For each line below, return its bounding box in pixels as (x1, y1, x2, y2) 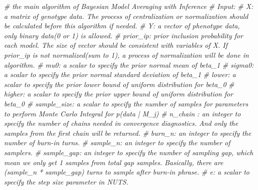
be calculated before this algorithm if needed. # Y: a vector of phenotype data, (4, 20, 240, 31)
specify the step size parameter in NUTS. (4, 176, 129, 187)
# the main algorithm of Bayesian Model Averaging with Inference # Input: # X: (4, 1, 254, 11)
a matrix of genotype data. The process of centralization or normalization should (4, 10, 249, 21)
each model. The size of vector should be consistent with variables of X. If (4, 40, 228, 50)
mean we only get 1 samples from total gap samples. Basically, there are (4, 157, 223, 167)
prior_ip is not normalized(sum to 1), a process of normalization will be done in (4, 49, 249, 60)
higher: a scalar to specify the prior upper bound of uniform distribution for (4, 89, 233, 99)
